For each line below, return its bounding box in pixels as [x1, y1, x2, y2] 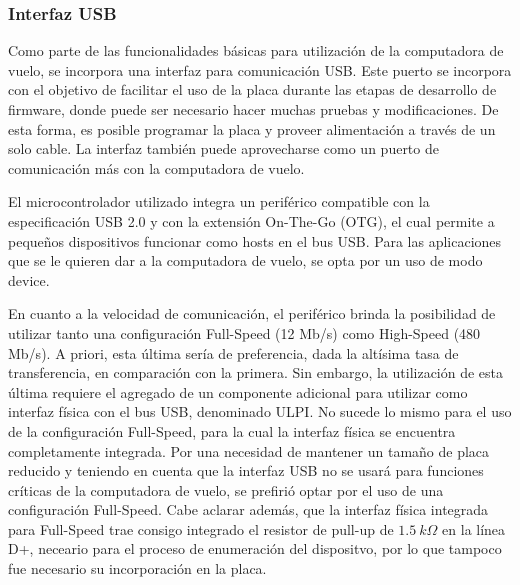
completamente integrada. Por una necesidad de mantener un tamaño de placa [8, 440, 490, 461]
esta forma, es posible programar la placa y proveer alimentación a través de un [8, 118, 496, 139]
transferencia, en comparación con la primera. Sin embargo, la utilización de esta [8, 362, 504, 383]
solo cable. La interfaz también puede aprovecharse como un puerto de [8, 138, 439, 159]
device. [8, 269, 50, 290]
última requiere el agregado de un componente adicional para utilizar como [8, 381, 468, 402]
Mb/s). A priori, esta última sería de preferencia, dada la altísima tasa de [8, 342, 459, 363]
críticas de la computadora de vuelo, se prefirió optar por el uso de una [8, 479, 444, 500]
